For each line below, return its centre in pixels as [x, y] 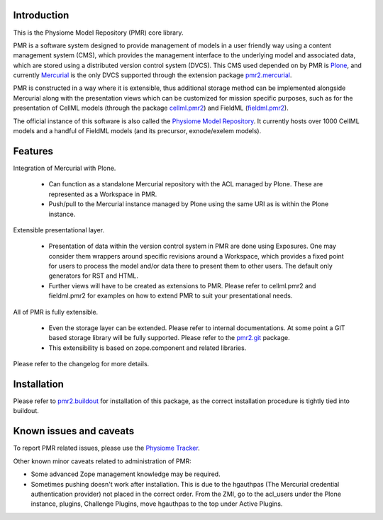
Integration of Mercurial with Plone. [65, 168]
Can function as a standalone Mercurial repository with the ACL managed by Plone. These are [186, 184]
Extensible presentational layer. [59, 230]
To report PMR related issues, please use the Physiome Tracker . [106, 448]
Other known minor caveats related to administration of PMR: [102, 461]
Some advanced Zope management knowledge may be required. [126, 474]
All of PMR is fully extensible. [56, 312]
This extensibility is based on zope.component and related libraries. [148, 348]
